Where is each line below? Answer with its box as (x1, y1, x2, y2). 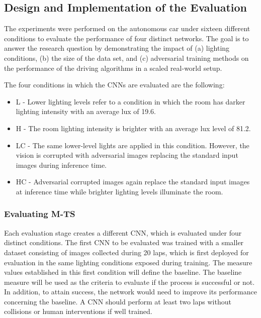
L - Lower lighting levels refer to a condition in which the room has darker (16, 96, 245, 107)
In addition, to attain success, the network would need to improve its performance (4, 286, 257, 297)
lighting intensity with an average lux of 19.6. (16, 106, 156, 117)
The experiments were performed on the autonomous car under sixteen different (4, 23, 250, 34)
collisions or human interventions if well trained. (4, 306, 152, 316)
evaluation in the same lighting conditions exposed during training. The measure (4, 257, 252, 267)
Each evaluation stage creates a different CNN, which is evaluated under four (4, 227, 242, 238)
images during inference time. (16, 159, 107, 170)
